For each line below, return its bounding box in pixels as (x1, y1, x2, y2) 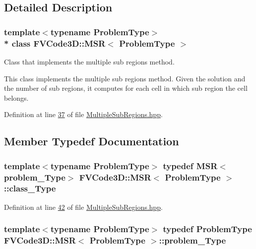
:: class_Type (4, 182, 56, 194)
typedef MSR (163, 159, 218, 172)
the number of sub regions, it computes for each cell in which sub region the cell (4, 83, 248, 93)
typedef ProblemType (163, 223, 252, 235)
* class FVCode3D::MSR (4, 37, 106, 49)
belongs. (4, 92, 29, 103)
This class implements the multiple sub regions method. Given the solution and (4, 73, 246, 83)
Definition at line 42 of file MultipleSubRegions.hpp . (4, 201, 163, 212)
